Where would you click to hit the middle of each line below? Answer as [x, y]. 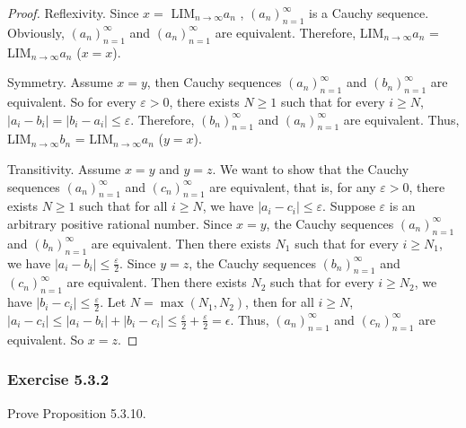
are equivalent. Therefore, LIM [299, 32]
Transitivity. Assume [64, 168]
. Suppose [349, 206]
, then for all [280, 302]
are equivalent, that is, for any [293, 186]
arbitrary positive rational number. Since [120, 223]
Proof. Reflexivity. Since [73, 13]
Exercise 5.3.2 [58, 379]
